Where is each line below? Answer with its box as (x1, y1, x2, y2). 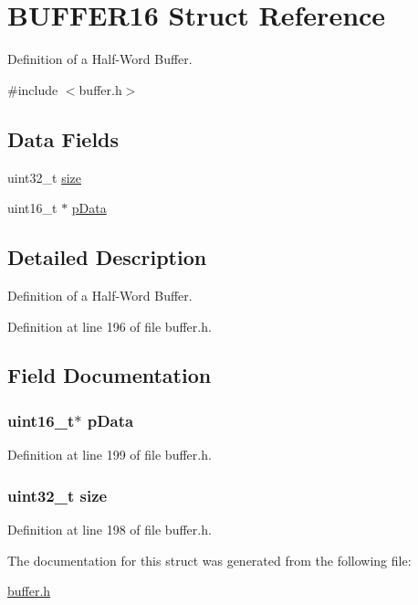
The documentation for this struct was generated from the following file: (7, 550, 412, 569)
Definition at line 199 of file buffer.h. (7, 445, 212, 464)
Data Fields (7, 124, 120, 153)
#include (7, 80, 58, 99)
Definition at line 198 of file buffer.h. (7, 519, 212, 538)
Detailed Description (7, 243, 207, 271)
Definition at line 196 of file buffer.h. (7, 316, 212, 335)
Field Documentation (7, 361, 212, 389)
